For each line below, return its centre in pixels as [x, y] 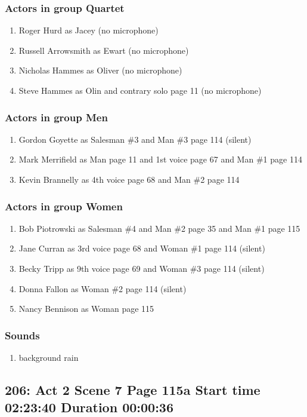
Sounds [22, 335]
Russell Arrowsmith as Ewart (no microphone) [104, 50]
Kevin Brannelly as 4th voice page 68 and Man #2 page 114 [129, 179]
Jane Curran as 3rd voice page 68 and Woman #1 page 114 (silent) [142, 248]
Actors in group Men [56, 117]
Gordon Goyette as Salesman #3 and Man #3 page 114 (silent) [135, 139]
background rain [49, 357]
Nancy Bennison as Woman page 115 [86, 309]
